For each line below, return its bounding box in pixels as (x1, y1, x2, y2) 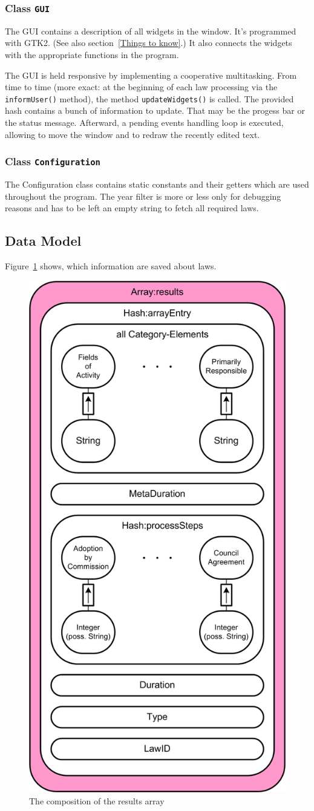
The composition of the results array (29, 794, 165, 807)
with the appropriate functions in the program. (5, 48, 179, 61)
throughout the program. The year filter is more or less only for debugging (5, 189, 281, 202)
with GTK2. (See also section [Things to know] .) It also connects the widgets (5, 36, 292, 49)
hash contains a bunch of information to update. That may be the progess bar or (5, 104, 305, 117)
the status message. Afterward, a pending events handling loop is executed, (5, 116, 284, 128)
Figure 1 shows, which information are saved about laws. (5, 259, 217, 272)
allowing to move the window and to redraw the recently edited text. (5, 128, 260, 140)
